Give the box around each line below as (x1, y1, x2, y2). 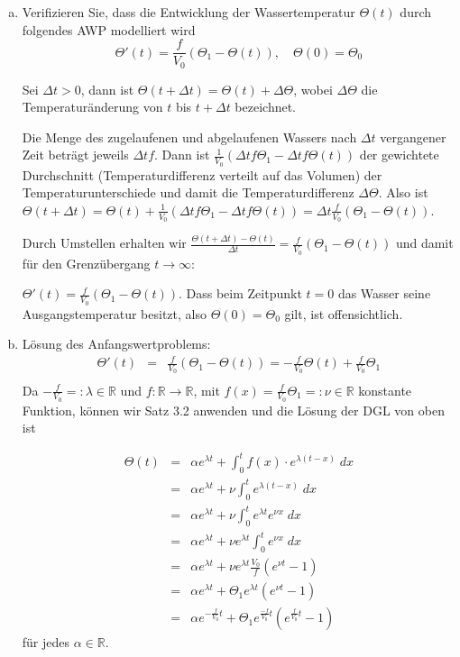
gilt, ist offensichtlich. (284, 304, 403, 323)
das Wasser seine (337, 284, 431, 303)
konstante (358, 380, 412, 399)
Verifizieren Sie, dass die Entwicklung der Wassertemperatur (22, 3, 355, 21)
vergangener (380, 127, 446, 146)
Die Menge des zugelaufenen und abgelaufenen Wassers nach (22, 127, 357, 146)
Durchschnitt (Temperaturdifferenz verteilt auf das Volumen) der (22, 165, 382, 184)
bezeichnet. (235, 97, 297, 116)
